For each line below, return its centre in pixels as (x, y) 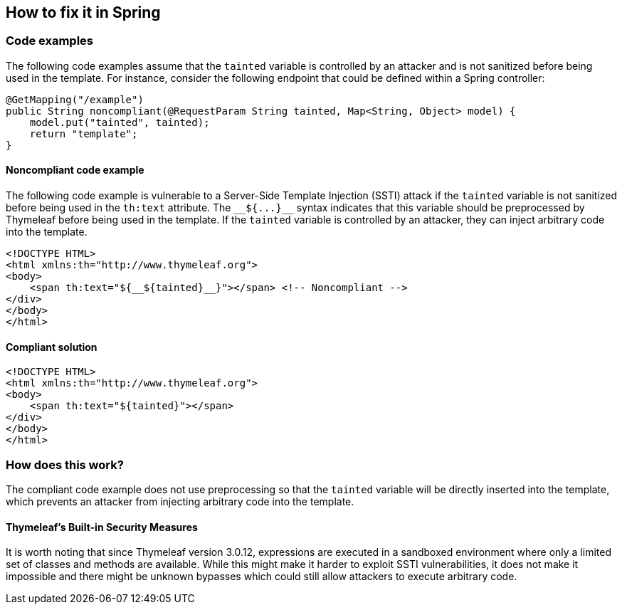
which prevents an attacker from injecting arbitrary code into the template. (180, 501)
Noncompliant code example (75, 170)
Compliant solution (52, 347)
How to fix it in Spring (83, 12)
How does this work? (65, 464)
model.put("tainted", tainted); (120, 122)
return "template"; (84, 133)
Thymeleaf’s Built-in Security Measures (102, 527)
